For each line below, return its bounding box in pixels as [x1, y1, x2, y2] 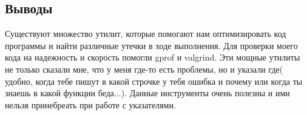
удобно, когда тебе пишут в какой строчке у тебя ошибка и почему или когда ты [5, 74, 303, 87]
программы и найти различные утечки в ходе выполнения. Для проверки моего [5, 39, 298, 51]
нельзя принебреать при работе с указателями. [5, 98, 176, 111]
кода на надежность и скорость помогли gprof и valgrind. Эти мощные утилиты [5, 51, 300, 64]
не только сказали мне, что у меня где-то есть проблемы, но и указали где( [5, 62, 283, 75]
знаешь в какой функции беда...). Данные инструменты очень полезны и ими [5, 87, 290, 99]
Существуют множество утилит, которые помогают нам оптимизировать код [5, 27, 286, 40]
